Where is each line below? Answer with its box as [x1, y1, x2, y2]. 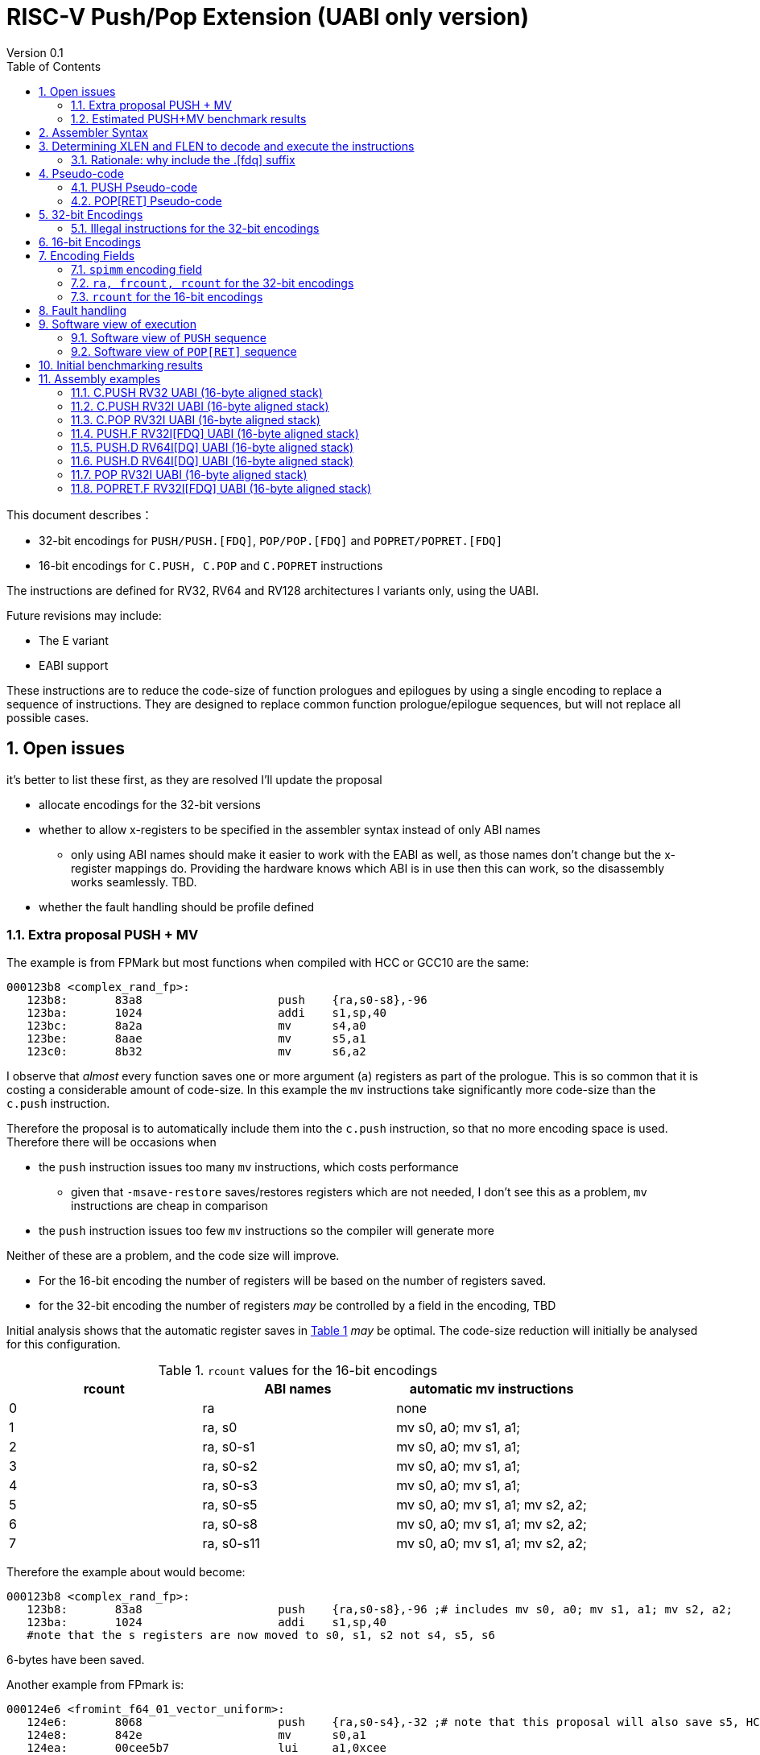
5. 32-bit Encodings [39, 207, 143, 221]
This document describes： [6, 507, 153, 522]
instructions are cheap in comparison [71, 1199, 268, 1213]
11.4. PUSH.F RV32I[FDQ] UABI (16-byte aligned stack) [71, 426, 359, 440]
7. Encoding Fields [39, 248, 135, 262]
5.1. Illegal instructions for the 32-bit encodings [71, 221, 320, 235]
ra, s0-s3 [202, 1477, 258, 1494]
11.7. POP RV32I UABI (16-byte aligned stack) [71, 467, 308, 481]
